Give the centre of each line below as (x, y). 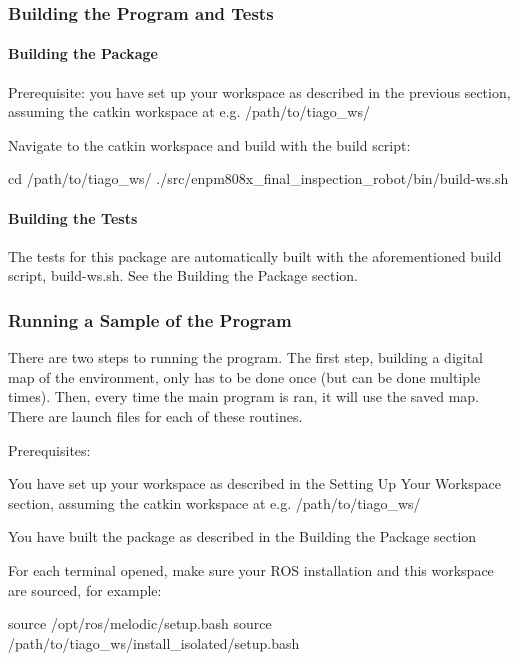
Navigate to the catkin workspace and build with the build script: (209, 144)
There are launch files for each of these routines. (155, 416)
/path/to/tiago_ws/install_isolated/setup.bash (154, 642)
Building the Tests (73, 217)
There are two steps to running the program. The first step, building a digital (246, 357)
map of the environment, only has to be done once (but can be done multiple (244, 376)
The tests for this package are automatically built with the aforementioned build (255, 255)
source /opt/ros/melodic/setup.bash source (140, 623)
